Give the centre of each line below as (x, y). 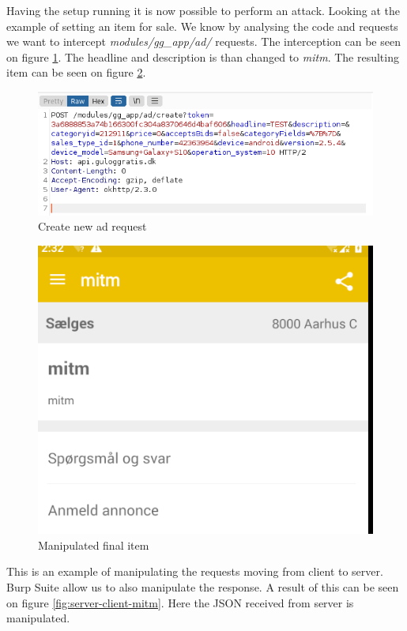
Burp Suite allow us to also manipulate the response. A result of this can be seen (203, 586)
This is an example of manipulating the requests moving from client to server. (195, 571)
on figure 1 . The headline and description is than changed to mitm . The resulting (203, 56)
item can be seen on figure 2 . (76, 72)
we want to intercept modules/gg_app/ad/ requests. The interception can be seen (203, 41)
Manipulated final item (94, 545)
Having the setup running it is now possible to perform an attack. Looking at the (203, 10)
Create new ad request (92, 226)
